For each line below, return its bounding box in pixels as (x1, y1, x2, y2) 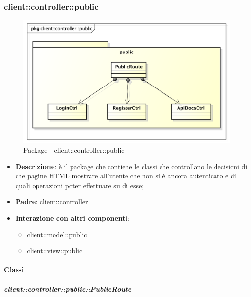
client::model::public (27, 229, 87, 239)
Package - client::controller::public (23, 145, 125, 155)
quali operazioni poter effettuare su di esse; (15, 180, 144, 190)
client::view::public (27, 245, 83, 256)
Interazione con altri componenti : (15, 213, 129, 223)
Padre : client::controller (15, 196, 88, 207)
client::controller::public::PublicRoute (4, 283, 132, 294)
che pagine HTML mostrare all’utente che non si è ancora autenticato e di (15, 171, 236, 181)
